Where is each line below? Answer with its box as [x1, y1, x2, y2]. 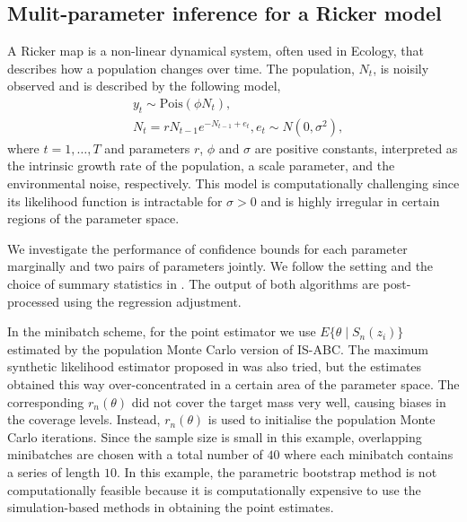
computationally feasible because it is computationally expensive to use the [7, 480, 421, 499]
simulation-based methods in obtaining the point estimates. [7, 498, 334, 517]
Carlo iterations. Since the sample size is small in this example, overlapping [7, 427, 422, 446]
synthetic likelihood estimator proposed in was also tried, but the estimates [7, 357, 422, 376]
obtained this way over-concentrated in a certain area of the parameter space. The [7, 374, 460, 393]
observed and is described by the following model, [7, 76, 281, 95]
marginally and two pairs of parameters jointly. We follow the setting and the [7, 257, 434, 275]
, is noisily [373, 58, 429, 77]
